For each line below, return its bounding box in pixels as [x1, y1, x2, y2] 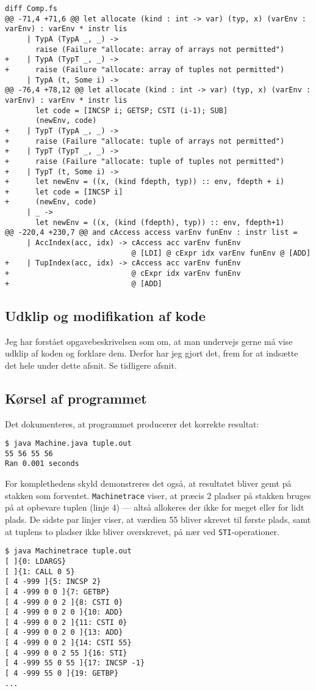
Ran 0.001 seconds [5, 459, 79, 468]
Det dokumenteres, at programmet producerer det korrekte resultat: [5, 417, 259, 430]
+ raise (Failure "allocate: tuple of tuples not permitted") [5, 157, 285, 166]
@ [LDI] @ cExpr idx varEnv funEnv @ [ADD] [131, 248, 311, 257]
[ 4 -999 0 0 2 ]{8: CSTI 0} [5, 597, 123, 607]
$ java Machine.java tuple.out [5, 439, 132, 448]
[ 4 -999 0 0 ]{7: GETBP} [5, 587, 110, 596]
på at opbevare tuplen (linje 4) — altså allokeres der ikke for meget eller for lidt [5, 501, 304, 514]
